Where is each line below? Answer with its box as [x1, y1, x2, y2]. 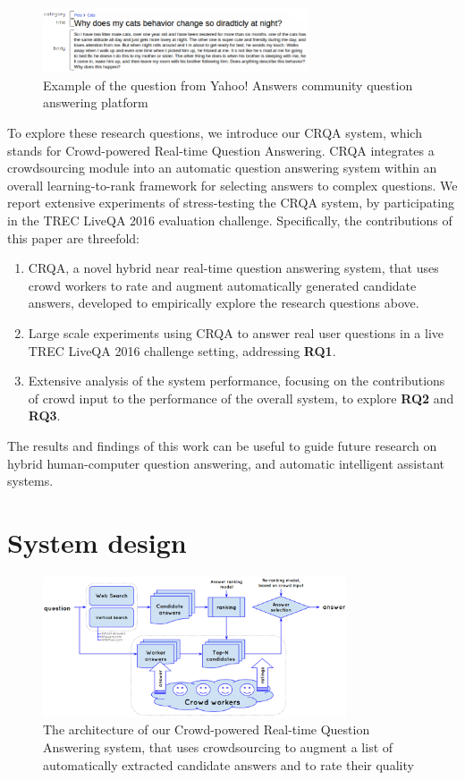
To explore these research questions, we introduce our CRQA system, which [7, 123, 422, 142]
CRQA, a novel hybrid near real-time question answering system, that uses [28, 259, 439, 277]
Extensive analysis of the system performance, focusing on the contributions [28, 371, 445, 390]
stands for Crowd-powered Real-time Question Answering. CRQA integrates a [7, 140, 435, 159]
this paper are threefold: [7, 228, 139, 247]
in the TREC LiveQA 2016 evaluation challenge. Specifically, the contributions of [7, 211, 452, 230]
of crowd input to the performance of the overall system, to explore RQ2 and [28, 388, 454, 407]
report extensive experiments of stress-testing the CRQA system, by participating [7, 193, 454, 212]
